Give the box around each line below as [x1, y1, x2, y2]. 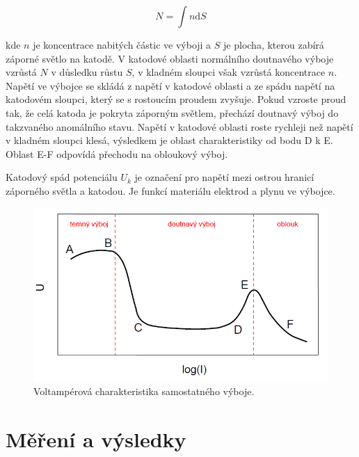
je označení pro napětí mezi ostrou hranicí [134, 170, 314, 184]
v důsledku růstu [51, 65, 123, 79]
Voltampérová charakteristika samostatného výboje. [33, 384, 255, 399]
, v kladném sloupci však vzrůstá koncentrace [131, 65, 326, 79]
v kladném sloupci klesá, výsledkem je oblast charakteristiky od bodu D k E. [6, 133, 333, 147]
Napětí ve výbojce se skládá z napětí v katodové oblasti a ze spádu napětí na [6, 78, 335, 93]
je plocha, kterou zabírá [223, 38, 324, 51]
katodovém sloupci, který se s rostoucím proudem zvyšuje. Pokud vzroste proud [6, 92, 346, 106]
